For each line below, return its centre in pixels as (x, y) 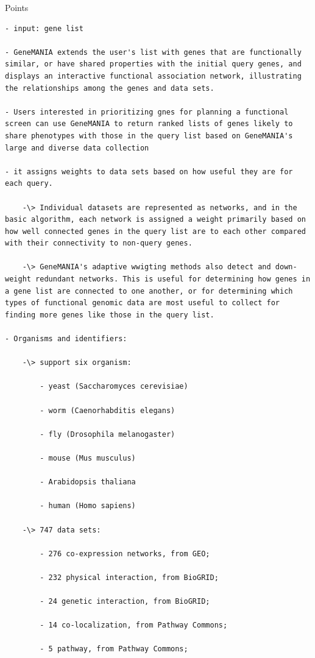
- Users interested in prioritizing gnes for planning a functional (147, 112)
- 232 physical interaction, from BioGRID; (129, 577)
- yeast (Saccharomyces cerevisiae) (114, 387)
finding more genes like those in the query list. (110, 315)
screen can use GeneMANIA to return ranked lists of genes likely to (149, 124)
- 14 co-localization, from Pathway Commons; (134, 625)
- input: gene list (44, 28)
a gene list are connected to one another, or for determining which (149, 291)
